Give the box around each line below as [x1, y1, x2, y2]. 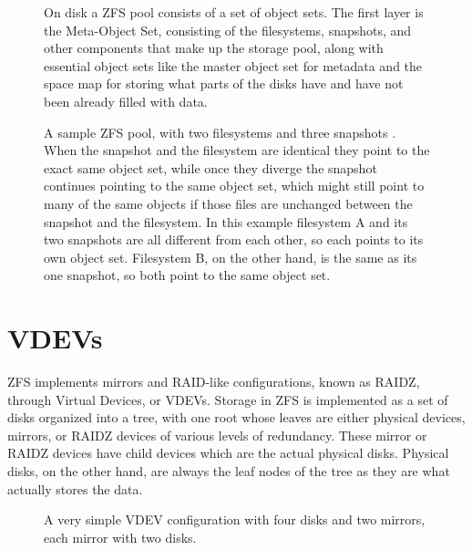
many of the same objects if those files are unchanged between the [44, 193, 413, 213]
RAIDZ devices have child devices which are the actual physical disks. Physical [7, 443, 449, 462]
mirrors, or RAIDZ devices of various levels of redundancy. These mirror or [7, 425, 427, 444]
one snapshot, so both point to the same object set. [44, 265, 331, 285]
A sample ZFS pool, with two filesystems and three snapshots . [44, 122, 396, 141]
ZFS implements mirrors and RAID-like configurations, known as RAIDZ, [7, 372, 420, 391]
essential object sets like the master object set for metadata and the [44, 56, 423, 75]
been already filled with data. [44, 91, 208, 110]
